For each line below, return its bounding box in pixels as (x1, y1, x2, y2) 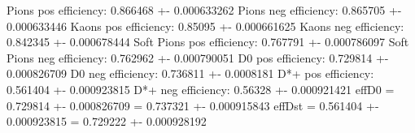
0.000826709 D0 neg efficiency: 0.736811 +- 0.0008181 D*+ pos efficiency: (7, 65, 374, 82)
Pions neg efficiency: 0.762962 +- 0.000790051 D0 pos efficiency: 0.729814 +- (7, 49, 389, 66)
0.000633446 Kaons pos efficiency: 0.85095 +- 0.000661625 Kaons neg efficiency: (7, 17, 404, 34)
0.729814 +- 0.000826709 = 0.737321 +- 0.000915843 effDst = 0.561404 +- (7, 97, 379, 114)
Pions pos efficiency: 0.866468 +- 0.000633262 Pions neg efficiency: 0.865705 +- (7, 2, 402, 18)
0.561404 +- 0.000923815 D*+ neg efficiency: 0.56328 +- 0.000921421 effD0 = (7, 80, 395, 97)
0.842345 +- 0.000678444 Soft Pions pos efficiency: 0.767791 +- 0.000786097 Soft (7, 33, 409, 50)
